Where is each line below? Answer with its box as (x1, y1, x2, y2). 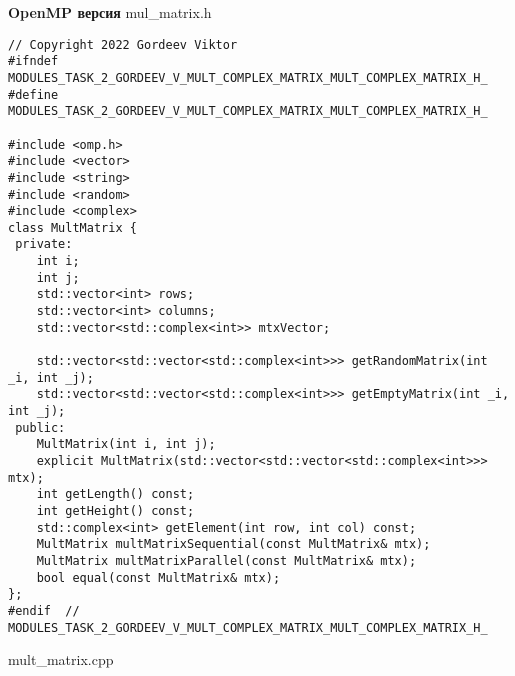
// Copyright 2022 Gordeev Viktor (8, 37, 238, 52)
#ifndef (8, 54, 59, 69)
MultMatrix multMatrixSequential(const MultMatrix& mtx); (36, 537, 431, 552)
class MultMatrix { (8, 220, 137, 235)
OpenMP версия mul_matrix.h (8, 2, 212, 22)
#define (8, 87, 59, 102)
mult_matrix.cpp (8, 649, 114, 670)
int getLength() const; (36, 487, 195, 502)
